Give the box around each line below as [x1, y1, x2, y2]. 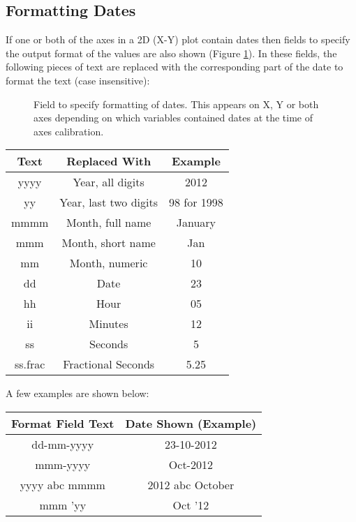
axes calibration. [34, 124, 104, 138]
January [176, 214, 216, 231]
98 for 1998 [168, 194, 223, 211]
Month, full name [66, 214, 151, 231]
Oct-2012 [168, 456, 213, 472]
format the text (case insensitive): [6, 73, 150, 87]
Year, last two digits [59, 194, 158, 211]
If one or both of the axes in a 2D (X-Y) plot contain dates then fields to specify [6, 32, 350, 47]
